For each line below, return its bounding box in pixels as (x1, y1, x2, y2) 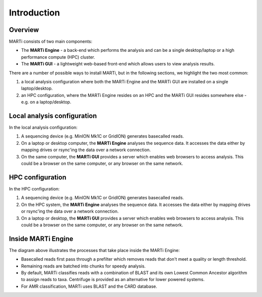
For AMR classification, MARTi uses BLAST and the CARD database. (21, 283, 157, 289)
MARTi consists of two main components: (9, 39, 93, 45)
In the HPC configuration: (9, 186, 60, 191)
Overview (9, 26, 39, 34)
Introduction (9, 7, 60, 18)
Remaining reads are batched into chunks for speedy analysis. (21, 263, 146, 269)
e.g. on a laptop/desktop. (21, 99, 71, 105)
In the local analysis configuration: (9, 125, 78, 130)
